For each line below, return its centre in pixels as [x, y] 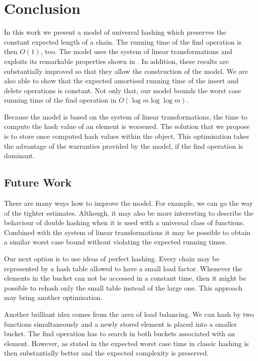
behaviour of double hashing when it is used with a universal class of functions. [125, 222]
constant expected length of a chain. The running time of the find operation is [123, 41]
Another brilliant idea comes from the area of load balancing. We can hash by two [129, 314]
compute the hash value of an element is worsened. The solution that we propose [127, 126]
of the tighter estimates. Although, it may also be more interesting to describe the [129, 212]
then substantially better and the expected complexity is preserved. [106, 353]
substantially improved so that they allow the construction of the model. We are [126, 71]
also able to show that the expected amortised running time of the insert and [121, 81]
